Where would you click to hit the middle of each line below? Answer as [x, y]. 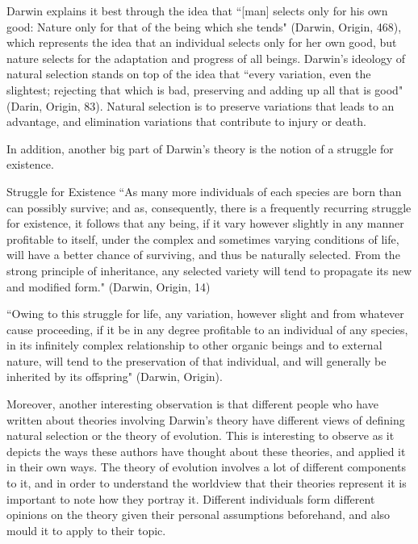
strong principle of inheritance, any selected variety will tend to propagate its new [209, 270]
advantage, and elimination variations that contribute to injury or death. [186, 121]
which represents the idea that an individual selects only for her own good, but [202, 42]
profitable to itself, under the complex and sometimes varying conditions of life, [203, 239]
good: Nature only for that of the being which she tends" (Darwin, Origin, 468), [204, 26]
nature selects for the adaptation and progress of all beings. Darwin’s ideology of [206, 58]
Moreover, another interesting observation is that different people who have [192, 404]
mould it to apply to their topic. [86, 530]
